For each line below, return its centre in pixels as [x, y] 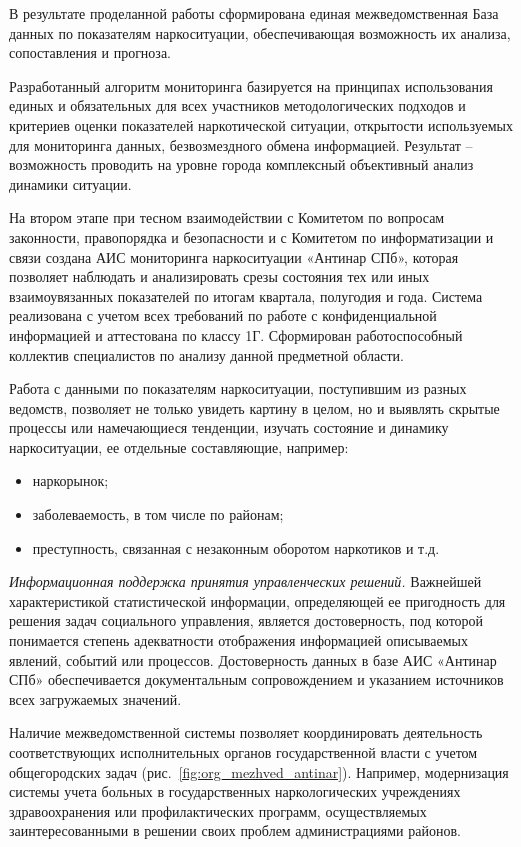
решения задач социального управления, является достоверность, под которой [246, 620]
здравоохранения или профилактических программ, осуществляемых [218, 810]
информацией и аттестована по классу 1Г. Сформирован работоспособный [236, 334]
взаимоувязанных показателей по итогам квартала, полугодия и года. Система [246, 295]
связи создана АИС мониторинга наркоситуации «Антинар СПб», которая [234, 256]
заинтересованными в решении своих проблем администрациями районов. [235, 830]
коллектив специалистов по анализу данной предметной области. [206, 354]
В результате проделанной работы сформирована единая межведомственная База [254, 13]
